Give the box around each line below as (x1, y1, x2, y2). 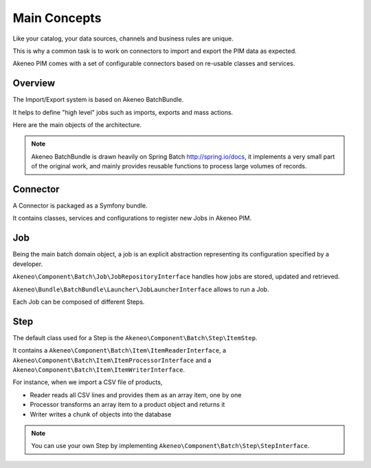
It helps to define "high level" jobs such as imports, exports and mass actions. (12, 108, 234, 116)
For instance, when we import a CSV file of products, (12, 378, 163, 386)
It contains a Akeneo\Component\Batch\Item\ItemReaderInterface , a (12, 346, 227, 355)
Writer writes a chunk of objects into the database (30, 410, 172, 419)
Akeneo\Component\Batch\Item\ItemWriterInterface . (12, 366, 185, 374)
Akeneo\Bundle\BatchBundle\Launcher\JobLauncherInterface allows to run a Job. (12, 285, 269, 293)
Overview (12, 78, 56, 89)
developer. (12, 260, 43, 268)
